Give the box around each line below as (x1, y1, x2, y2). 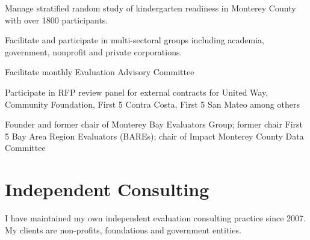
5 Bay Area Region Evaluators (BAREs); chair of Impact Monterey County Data (5, 129, 304, 142)
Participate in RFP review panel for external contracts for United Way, (5, 85, 268, 98)
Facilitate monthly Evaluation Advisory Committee (5, 66, 194, 78)
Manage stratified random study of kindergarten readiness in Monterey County (5, 2, 296, 14)
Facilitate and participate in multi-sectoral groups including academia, (5, 34, 265, 46)
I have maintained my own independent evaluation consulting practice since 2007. (5, 212, 306, 224)
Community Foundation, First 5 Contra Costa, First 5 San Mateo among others (5, 97, 300, 110)
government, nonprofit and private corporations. (5, 45, 182, 58)
